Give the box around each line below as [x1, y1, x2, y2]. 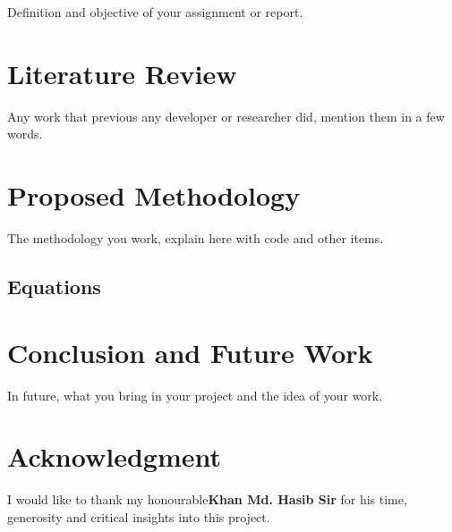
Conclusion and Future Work [7, 334, 373, 370]
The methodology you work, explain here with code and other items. [7, 229, 384, 248]
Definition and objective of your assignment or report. [7, 3, 303, 21]
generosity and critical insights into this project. [7, 507, 270, 526]
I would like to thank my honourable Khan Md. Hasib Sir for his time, [7, 490, 407, 509]
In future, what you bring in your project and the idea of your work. [7, 385, 383, 404]
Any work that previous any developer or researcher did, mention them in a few [7, 106, 445, 125]
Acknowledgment [7, 438, 221, 475]
